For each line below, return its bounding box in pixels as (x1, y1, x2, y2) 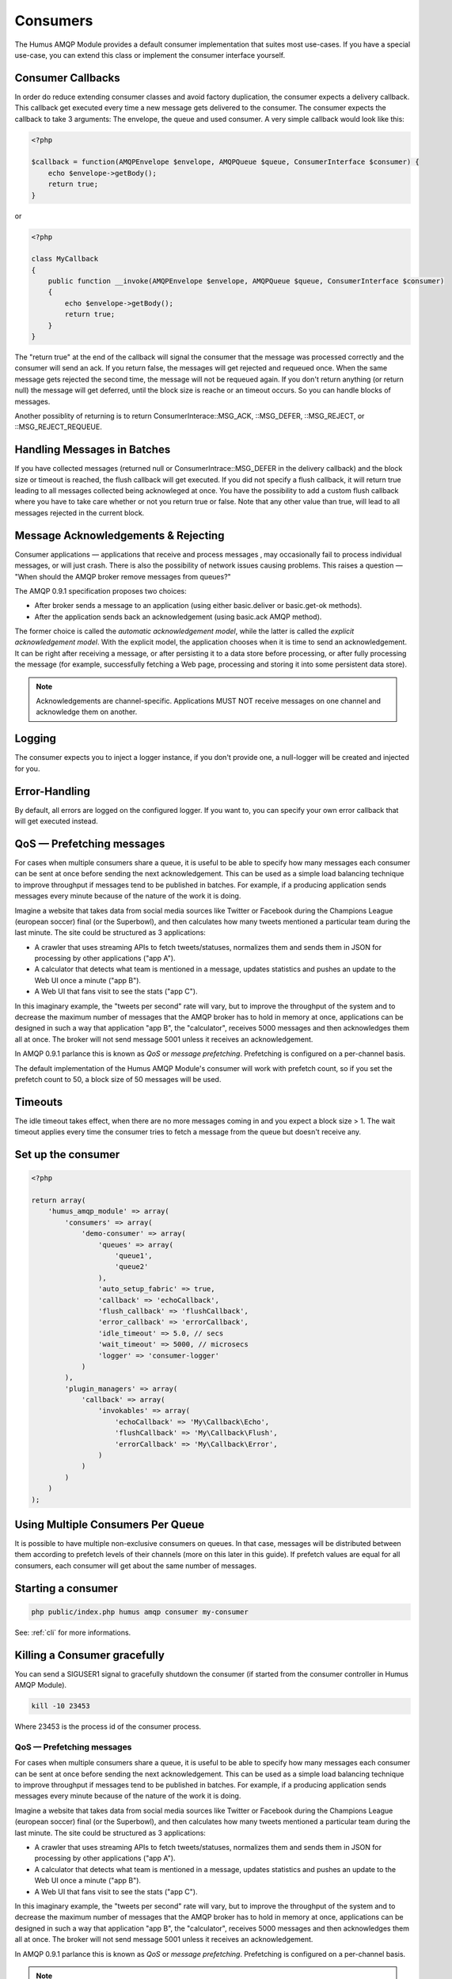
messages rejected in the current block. (14, 507, 145, 518)
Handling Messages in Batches (14, 443, 171, 457)
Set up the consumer (14, 1148, 120, 1161)
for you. (14, 764, 40, 773)
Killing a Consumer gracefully (14, 1648, 165, 1662)
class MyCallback (31, 254, 99, 264)
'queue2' (115, 1263, 149, 1271)
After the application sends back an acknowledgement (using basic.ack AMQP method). (34, 612, 322, 621)
